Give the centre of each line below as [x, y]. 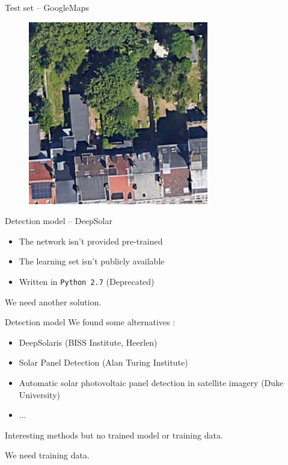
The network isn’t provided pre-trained [91, 241]
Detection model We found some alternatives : [90, 322]
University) [39, 394]
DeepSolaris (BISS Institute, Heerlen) [88, 342]
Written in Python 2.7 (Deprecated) [87, 282]
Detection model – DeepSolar [59, 221]
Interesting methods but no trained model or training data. [114, 435]
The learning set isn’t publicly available [92, 261]
